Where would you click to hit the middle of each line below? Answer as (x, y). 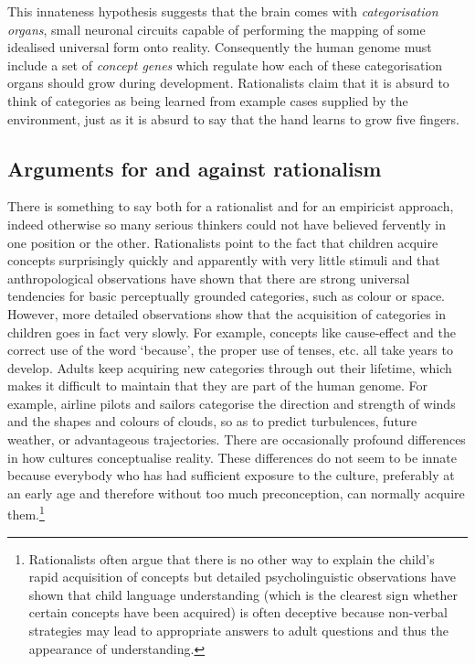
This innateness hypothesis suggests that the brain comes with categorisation (223, 11)
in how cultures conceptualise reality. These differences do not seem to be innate (232, 457)
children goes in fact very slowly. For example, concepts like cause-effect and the (232, 332)
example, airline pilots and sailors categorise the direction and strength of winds (232, 403)
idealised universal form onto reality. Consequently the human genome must (220, 47)
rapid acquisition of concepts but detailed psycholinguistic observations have (243, 577)
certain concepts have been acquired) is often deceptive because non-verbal (238, 612)
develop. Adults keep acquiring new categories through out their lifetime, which (230, 367)
